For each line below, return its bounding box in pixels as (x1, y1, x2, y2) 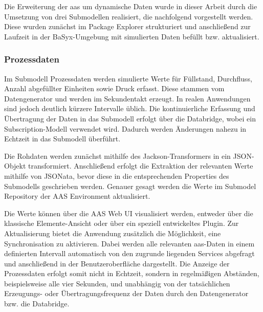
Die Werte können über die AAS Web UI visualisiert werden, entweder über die (4, 207, 253, 218)
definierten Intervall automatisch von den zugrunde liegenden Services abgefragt (4, 248, 255, 259)
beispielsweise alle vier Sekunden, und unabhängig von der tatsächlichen (4, 278, 230, 288)
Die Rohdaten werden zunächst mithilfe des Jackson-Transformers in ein (4, 150, 231, 161)
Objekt (4, 160, 26, 171)
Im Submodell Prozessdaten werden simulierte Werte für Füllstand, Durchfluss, (4, 73, 252, 84)
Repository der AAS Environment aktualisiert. (4, 191, 150, 201)
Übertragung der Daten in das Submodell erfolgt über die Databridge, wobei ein (4, 113, 256, 123)
